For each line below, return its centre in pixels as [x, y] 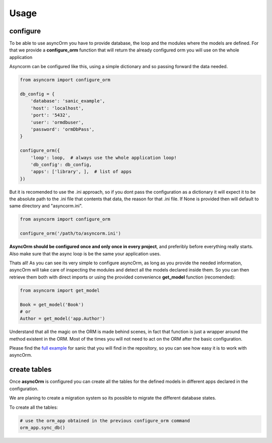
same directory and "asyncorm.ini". [46, 206]
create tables [30, 370]
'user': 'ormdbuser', [57, 122]
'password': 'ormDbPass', [62, 129]
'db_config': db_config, [61, 164]
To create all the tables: [33, 407]
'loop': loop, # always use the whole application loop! [104, 157]
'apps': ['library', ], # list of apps [81, 172]
